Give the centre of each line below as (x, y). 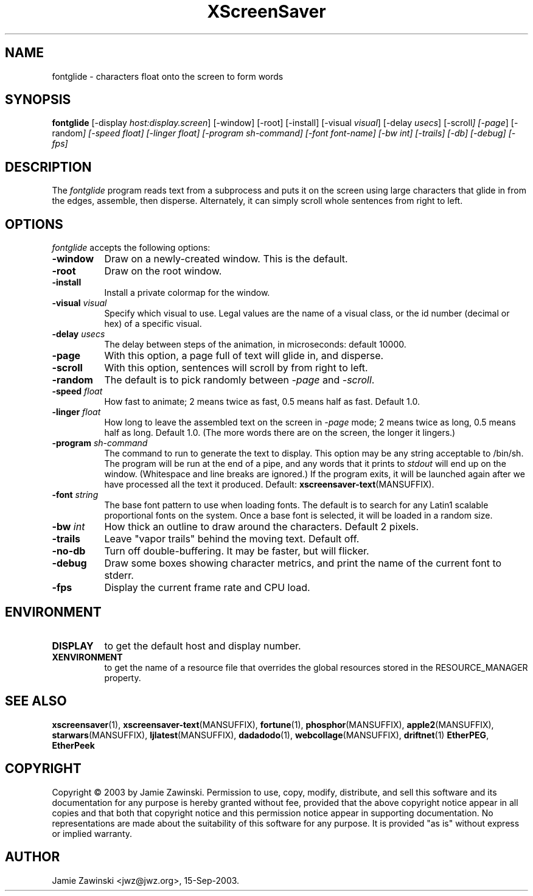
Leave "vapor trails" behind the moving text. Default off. (232, 539)
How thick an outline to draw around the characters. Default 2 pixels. (262, 527)
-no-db (69, 551)
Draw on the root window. (163, 271)
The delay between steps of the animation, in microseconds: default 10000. (255, 345)
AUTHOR (33, 857)
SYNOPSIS (38, 100)
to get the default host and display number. (203, 646)
